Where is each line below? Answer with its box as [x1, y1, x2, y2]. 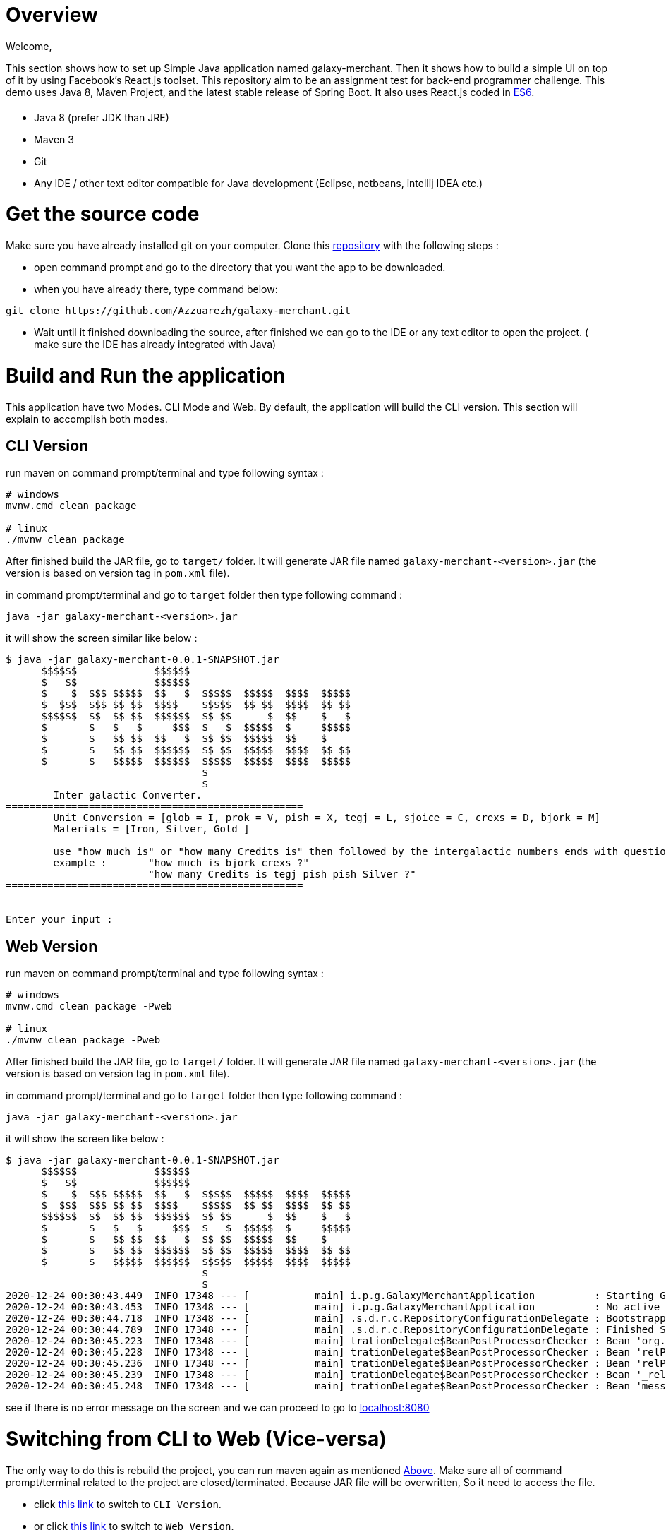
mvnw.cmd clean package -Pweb [6, 1000, 173, 1012]
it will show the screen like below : [6, 1132, 164, 1145]
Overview [6, 3, 98, 27]
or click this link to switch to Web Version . [34, 1519, 234, 1532]
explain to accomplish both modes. [6, 412, 168, 425]
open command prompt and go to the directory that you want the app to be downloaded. [34, 261, 446, 273]
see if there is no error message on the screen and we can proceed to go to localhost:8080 [6, 1401, 430, 1414]
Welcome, [6, 40, 52, 52]
